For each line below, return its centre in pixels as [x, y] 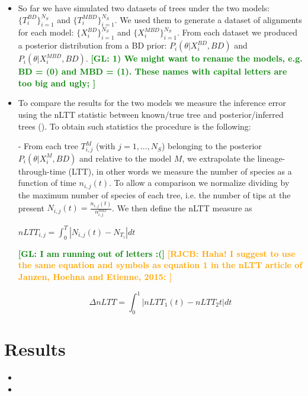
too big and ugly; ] [57, 83]
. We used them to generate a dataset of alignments [208, 19]
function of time [47, 183]
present [31, 207]
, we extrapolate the [218, 158]
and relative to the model [125, 158]
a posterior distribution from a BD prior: [92, 45]
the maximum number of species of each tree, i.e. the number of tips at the [154, 194]
